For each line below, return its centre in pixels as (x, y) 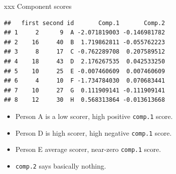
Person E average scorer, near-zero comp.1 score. (88, 149)
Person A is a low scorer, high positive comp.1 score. (94, 116)
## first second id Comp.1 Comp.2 (85, 23)
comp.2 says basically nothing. (61, 165)
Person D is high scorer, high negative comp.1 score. (93, 132)
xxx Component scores (38, 6)
